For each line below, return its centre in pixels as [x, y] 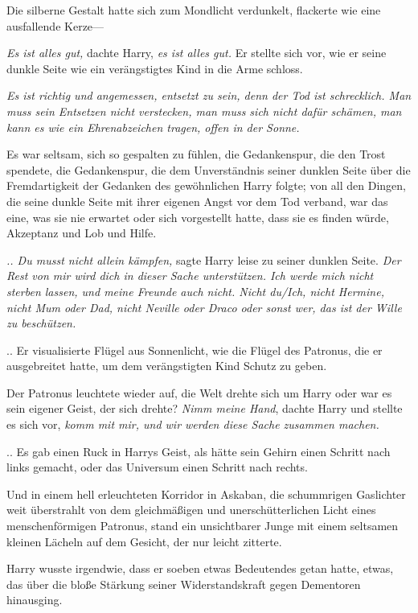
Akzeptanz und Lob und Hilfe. [82, 233]
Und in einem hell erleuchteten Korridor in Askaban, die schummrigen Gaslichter [206, 494]
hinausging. [35, 600]
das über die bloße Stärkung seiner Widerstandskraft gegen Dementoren [184, 584]
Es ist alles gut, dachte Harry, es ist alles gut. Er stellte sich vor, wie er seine [197, 53]
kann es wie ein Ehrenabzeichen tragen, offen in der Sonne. [153, 127]
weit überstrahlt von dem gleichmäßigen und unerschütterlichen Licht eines [191, 510]
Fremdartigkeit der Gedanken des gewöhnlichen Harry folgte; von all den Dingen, [207, 185]
